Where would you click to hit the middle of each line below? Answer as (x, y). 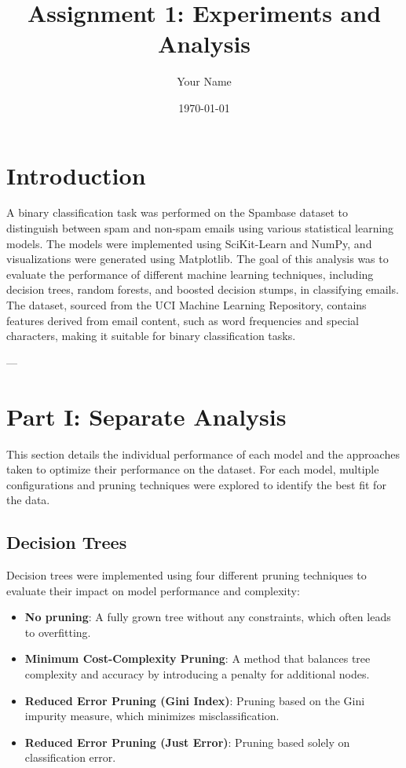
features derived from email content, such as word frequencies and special (183, 320)
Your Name (204, 81)
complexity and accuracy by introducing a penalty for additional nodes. (197, 674)
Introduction (76, 175)
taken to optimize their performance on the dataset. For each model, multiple (193, 469)
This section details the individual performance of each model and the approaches (203, 453)
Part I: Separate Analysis (146, 416)
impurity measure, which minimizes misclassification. (152, 716)
